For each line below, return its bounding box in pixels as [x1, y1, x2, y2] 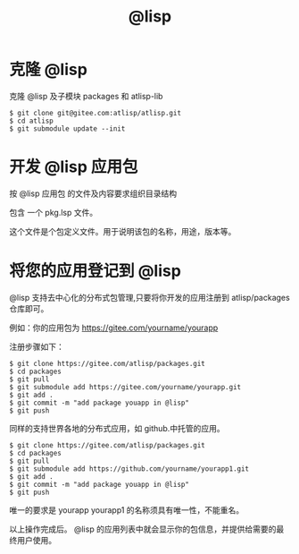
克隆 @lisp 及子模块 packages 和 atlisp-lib [9, 90, 163, 101]
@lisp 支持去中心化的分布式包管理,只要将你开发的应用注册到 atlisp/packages [9, 292, 290, 303]
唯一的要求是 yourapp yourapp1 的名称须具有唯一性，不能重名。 [9, 504, 245, 516]
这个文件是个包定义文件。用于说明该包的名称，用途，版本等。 [9, 226, 237, 236]
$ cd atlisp [9, 116, 54, 125]
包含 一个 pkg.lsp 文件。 [9, 207, 98, 217]
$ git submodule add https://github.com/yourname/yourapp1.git [9, 464, 250, 473]
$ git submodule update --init [9, 124, 126, 133]
